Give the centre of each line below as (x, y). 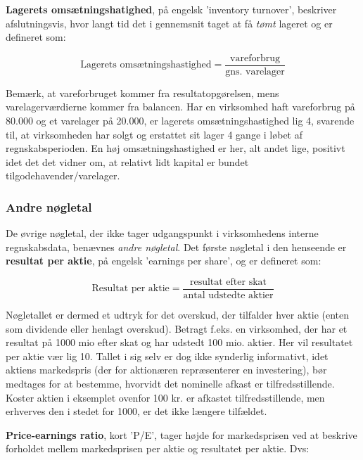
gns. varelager (255, 71)
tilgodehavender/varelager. (63, 175)
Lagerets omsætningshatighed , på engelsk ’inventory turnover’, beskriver (171, 9)
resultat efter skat (228, 282)
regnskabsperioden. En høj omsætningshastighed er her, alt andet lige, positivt (176, 148)
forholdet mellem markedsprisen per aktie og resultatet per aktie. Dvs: (158, 448)
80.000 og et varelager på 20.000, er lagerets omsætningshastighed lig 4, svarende (180, 121)
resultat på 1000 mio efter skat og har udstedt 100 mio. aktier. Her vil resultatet (179, 342)
